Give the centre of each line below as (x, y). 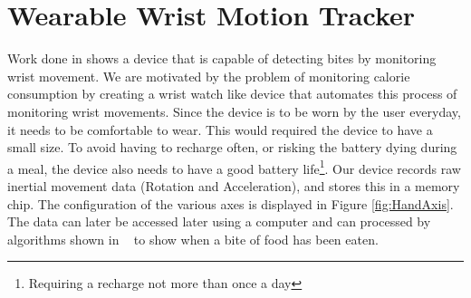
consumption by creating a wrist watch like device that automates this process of (232, 94)
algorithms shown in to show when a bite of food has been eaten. (193, 239)
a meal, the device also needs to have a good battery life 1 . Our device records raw (234, 167)
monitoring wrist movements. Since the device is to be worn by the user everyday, (234, 111)
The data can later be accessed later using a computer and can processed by (219, 221)
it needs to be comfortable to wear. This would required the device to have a (220, 129)
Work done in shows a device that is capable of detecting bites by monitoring (222, 58)
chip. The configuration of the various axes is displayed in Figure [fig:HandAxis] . (231, 203)
